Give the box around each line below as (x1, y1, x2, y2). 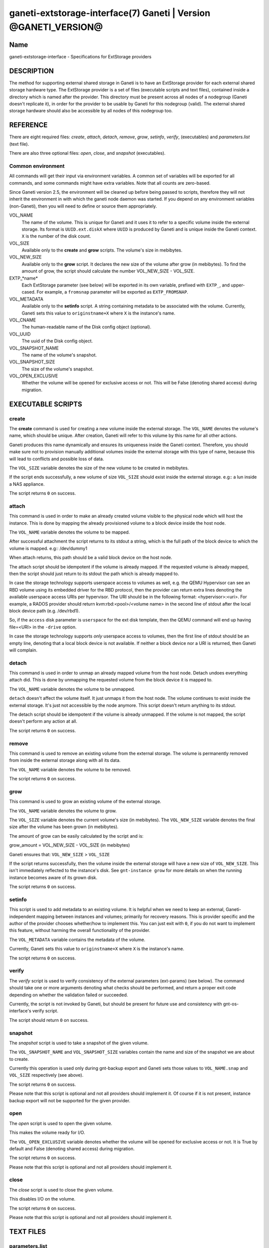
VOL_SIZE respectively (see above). (9, 1072, 84, 1078)
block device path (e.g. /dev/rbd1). (9, 608, 80, 614)
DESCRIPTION (9, 66, 54, 75)
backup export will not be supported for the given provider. (9, 1097, 131, 1103)
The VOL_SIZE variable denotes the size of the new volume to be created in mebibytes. (9, 465, 189, 471)
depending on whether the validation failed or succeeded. (9, 991, 128, 998)
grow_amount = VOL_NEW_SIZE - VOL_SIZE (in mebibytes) (9, 842, 131, 848)
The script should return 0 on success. (9, 1017, 89, 1023)
